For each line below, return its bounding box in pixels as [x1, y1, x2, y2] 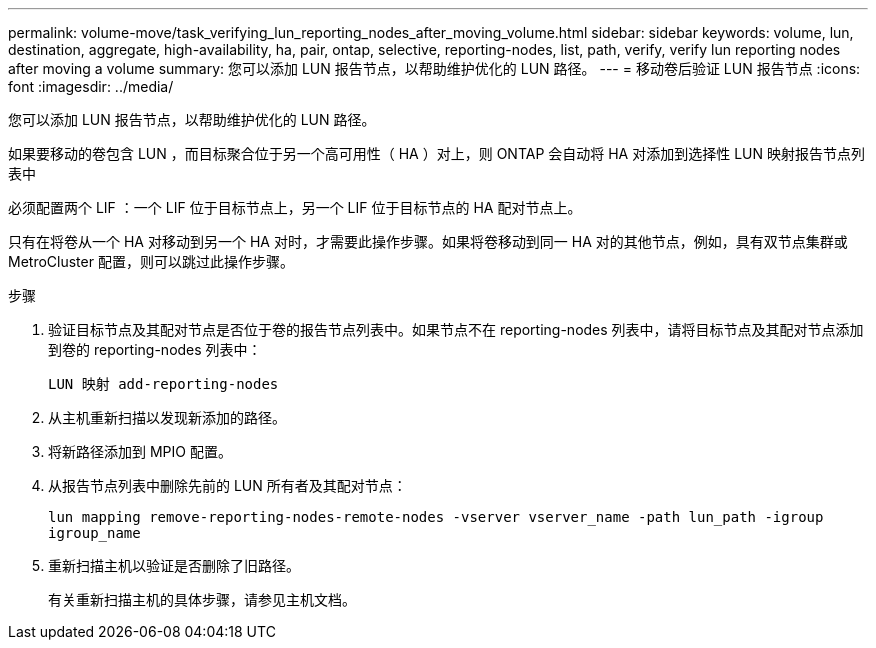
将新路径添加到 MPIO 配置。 [48, 443, 232, 460]
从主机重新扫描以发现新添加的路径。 [48, 409, 286, 426]
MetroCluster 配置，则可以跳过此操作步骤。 [8, 253, 294, 270]
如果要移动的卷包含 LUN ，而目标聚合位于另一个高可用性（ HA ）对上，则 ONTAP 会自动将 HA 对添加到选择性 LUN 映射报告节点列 [8, 145, 865, 162]
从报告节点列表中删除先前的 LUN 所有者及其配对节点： [48, 477, 407, 494]
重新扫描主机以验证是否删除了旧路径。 [48, 557, 300, 574]
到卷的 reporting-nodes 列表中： [48, 341, 262, 358]
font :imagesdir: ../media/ [8, 78, 174, 95]
